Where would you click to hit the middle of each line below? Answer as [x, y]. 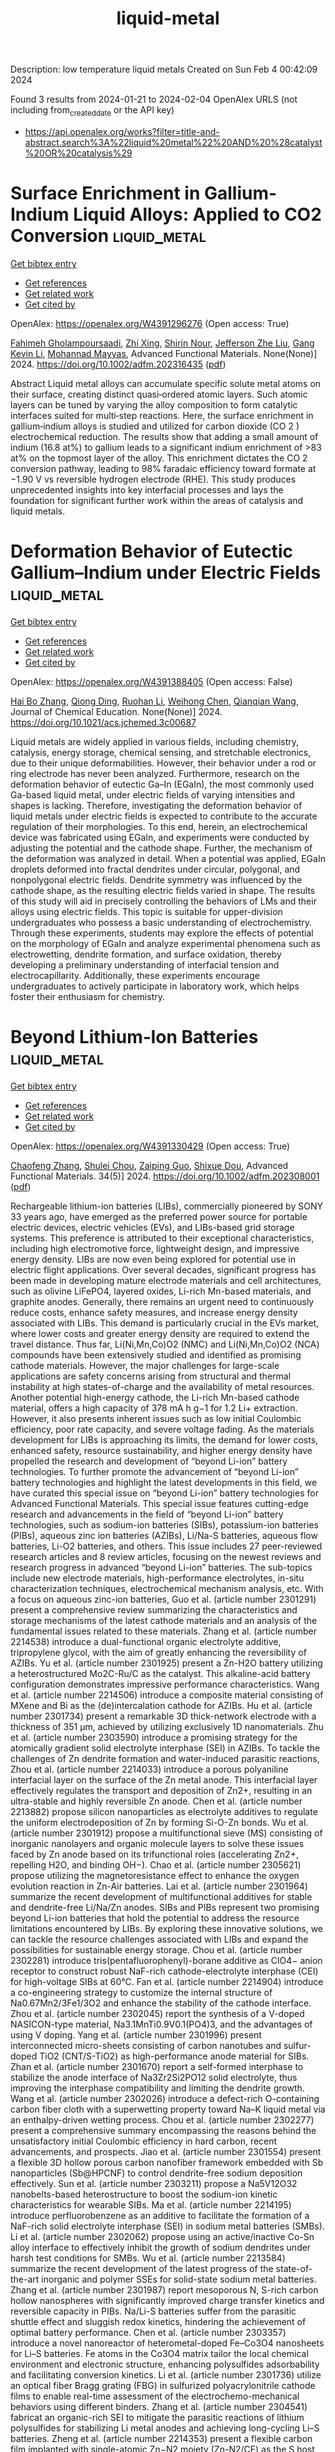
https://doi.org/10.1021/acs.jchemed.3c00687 [103, 722]
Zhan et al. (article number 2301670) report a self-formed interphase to [157, 2066]
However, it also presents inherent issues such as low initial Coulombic [156, 1418]
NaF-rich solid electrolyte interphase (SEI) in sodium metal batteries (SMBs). [167, 2226]
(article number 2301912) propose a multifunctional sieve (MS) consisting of [166, 1833]
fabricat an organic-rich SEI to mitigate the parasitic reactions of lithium [157, 2417]
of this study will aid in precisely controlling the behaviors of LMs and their [163, 901]
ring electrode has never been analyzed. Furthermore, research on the [155, 773]
